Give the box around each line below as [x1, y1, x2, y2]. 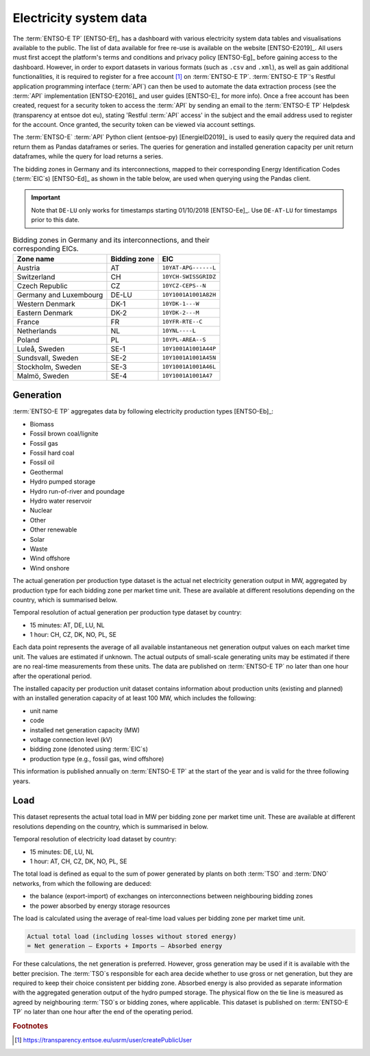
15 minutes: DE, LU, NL [29, 848, 94, 856]
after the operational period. [12, 672, 92, 680]
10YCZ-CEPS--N [162, 282, 206, 289]
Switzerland [16, 272, 56, 281]
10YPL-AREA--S [162, 336, 206, 344]
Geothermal [29, 468, 64, 476]
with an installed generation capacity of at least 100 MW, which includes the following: [12, 694, 256, 702]
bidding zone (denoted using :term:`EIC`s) [29, 745, 149, 754]
